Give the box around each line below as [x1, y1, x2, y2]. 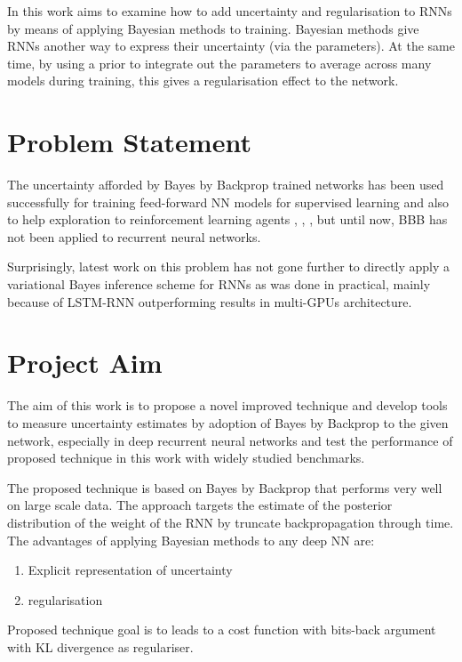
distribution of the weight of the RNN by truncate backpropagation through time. [7, 513, 454, 531]
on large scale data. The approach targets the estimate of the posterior [7, 496, 393, 514]
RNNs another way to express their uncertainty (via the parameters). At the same [7, 36, 455, 55]
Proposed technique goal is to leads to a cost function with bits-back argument [7, 620, 436, 639]
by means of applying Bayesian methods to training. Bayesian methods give [7, 19, 419, 37]
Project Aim [7, 344, 163, 381]
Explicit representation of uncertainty [28, 561, 233, 579]
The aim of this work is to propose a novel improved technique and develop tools [7, 396, 448, 415]
